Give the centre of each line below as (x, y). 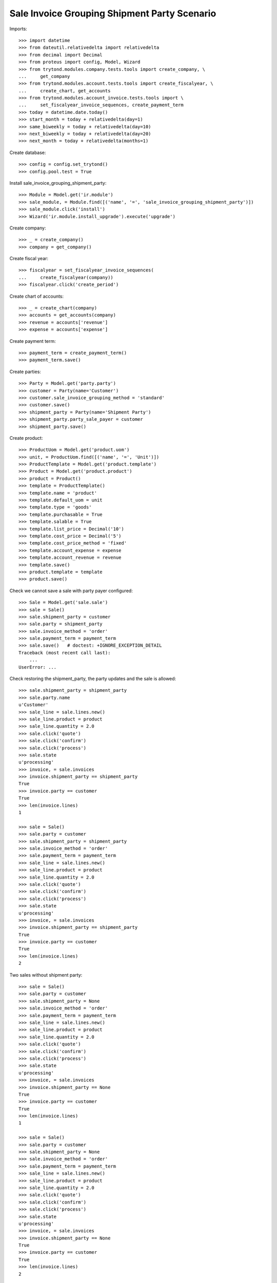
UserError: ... (38, 667)
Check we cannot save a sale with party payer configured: (71, 591)
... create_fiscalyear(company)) (66, 277)
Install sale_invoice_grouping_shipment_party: (58, 183)
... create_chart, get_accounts (65, 91)
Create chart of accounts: (37, 296)
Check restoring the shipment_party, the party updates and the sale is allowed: (93, 679)
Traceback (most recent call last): (65, 653)
